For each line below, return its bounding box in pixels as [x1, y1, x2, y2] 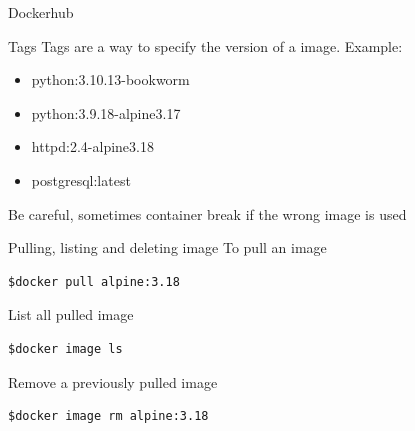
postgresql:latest [31, 169, 131, 190]
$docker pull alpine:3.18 [8, 274, 180, 289]
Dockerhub [8, 2, 74, 22]
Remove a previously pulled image [8, 371, 218, 392]
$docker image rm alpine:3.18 [8, 409, 209, 424]
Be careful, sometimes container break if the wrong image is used [8, 203, 407, 224]
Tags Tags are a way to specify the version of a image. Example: [8, 35, 403, 56]
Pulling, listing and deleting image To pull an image [8, 237, 327, 258]
